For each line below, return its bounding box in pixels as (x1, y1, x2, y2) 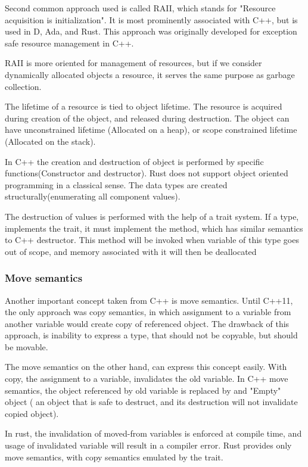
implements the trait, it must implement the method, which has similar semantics (5, 222, 303, 234)
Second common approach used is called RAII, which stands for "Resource (5, 2, 276, 14)
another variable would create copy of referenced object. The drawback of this (5, 317, 290, 329)
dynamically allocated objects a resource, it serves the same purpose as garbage (5, 68, 295, 80)
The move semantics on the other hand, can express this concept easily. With (5, 360, 287, 373)
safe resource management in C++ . (5, 36, 134, 49)
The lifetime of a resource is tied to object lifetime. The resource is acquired (5, 100, 282, 113)
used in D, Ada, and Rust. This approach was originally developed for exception (5, 25, 297, 38)
